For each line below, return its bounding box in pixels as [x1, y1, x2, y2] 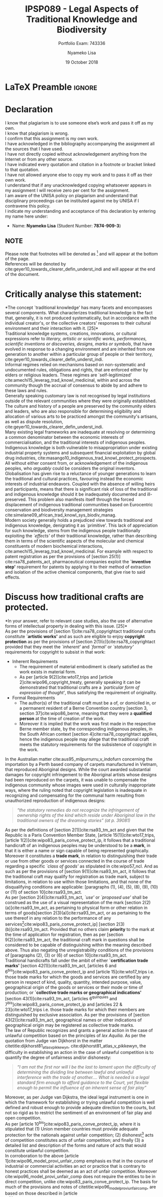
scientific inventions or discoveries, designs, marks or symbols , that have [5, 341, 152, 347]
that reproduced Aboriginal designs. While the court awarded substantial [5, 766, 151, 772]
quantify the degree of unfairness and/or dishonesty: [5, 1054, 111, 1060]
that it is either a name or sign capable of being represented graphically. [5, 848, 150, 854]
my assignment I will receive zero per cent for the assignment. [5, 187, 130, 193]
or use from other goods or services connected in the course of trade [5, 858, 145, 864]
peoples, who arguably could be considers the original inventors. [5, 465, 136, 472]
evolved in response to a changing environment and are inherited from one [5, 346, 155, 352]
